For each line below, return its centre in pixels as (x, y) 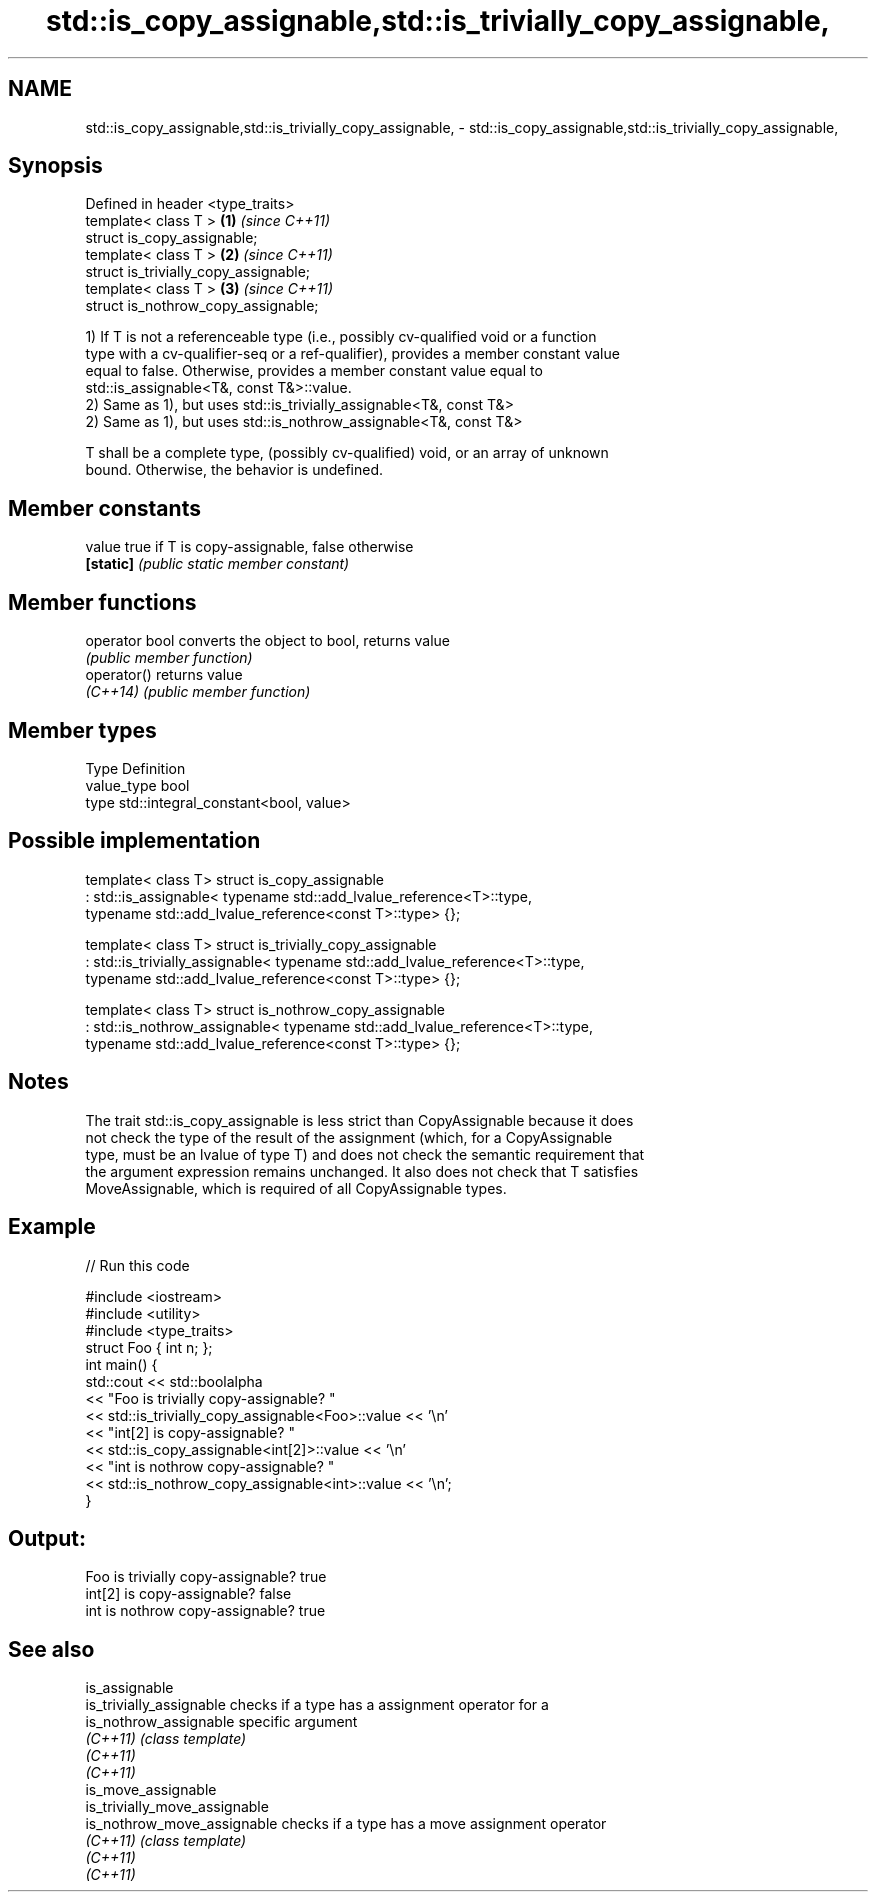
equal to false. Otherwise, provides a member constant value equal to (314, 371)
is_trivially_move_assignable (177, 1807)
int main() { (121, 1364)
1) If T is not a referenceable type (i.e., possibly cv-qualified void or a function (341, 337)
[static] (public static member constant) (217, 564)
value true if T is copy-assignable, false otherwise (249, 547)
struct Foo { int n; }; (149, 1347)
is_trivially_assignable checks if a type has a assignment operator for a (317, 1705)
